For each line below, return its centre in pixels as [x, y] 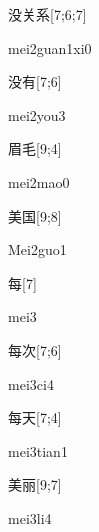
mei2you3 [37, 114]
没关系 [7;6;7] [47, 14]
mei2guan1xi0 [50, 47]
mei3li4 [30, 517]
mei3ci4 [31, 383]
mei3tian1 [38, 450]
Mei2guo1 [37, 249]
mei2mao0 [39, 181]
